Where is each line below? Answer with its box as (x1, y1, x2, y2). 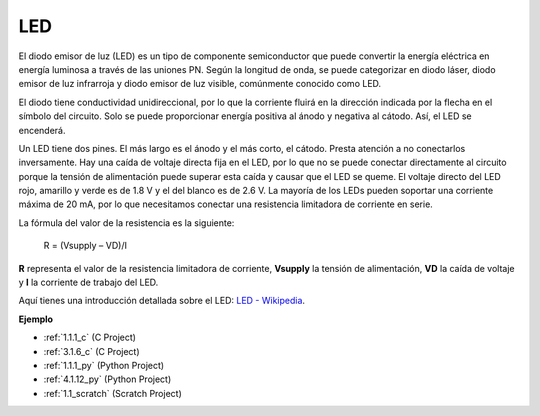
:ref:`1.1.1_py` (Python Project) (43, 359, 165, 371)
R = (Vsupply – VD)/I (43, 240, 127, 252)
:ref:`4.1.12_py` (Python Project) (43, 373, 172, 385)
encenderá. (18, 124, 66, 136)
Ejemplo (18, 313, 54, 325)
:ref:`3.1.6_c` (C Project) (43, 345, 140, 357)
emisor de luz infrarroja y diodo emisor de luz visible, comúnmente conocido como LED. (18, 78, 382, 90)
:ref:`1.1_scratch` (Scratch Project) (43, 387, 182, 399)
